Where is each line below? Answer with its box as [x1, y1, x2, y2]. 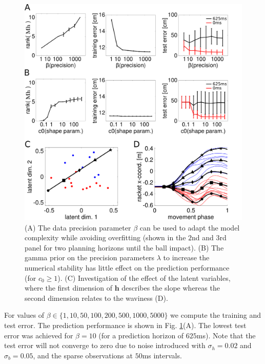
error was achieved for [4, 330, 73, 340]
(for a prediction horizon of [98, 330, 184, 340]
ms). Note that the [196, 330, 256, 340]
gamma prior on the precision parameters [25, 252, 155, 263]
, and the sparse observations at [33, 350, 133, 360]
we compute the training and [170, 310, 261, 320]
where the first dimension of [25, 282, 112, 293]
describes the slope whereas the [121, 282, 220, 293]
